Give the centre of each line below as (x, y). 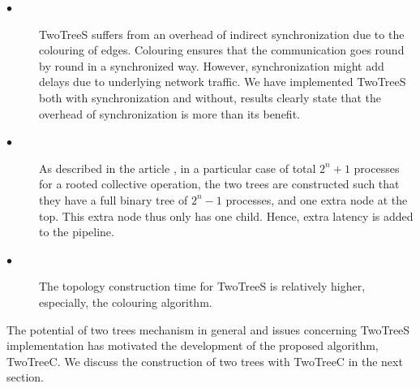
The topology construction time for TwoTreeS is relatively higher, (202, 286)
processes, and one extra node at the (317, 199)
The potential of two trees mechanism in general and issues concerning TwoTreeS (208, 329)
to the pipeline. (77, 232)
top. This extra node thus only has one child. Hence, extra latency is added (226, 216)
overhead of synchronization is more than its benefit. (169, 113)
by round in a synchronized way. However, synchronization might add (212, 65)
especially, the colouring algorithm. (126, 302)
